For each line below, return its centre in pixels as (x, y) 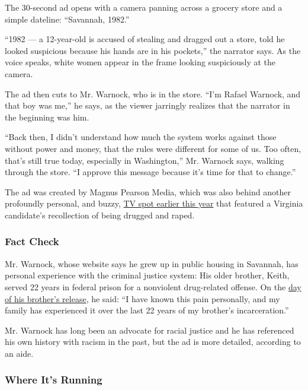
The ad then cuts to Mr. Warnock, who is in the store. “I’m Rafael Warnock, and (153, 93)
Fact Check (32, 241)
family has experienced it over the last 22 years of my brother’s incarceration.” (147, 310)
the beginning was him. (47, 117)
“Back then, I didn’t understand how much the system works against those (141, 137)
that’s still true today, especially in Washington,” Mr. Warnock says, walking (145, 160)
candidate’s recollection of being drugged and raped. (100, 215)
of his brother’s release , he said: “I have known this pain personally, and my (142, 298)
